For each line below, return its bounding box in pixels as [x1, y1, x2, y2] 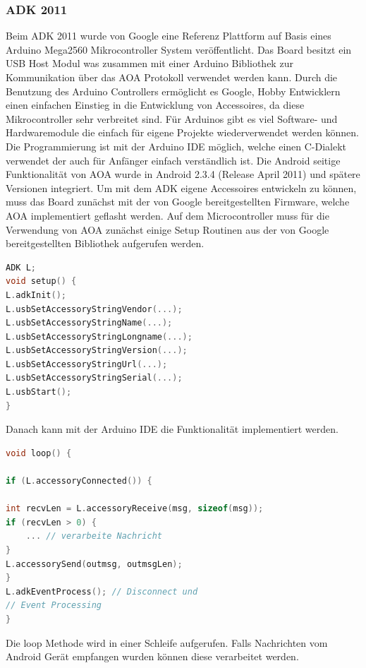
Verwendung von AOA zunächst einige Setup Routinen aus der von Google [6, 222, 329, 237]
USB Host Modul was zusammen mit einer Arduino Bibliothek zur [6, 56, 293, 71]
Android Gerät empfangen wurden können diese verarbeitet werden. [6, 649, 299, 664]
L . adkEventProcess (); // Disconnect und [6, 586, 198, 597]
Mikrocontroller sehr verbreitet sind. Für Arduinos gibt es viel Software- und [6, 111, 338, 126]
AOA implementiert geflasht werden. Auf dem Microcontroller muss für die [6, 208, 329, 222]
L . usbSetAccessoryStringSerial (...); [6, 373, 183, 383]
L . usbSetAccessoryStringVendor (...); [6, 304, 183, 314]
